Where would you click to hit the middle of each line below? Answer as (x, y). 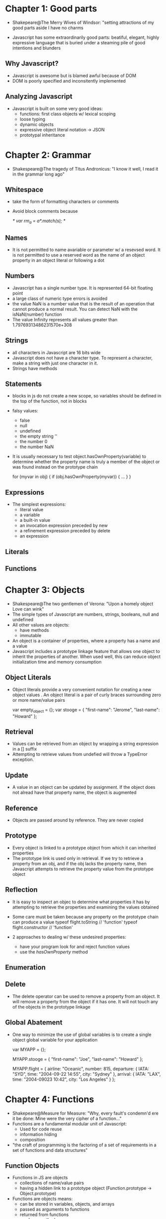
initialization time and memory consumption (57, 661)
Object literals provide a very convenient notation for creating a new (82, 689)
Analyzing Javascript (39, 97)
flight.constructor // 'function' (43, 927)
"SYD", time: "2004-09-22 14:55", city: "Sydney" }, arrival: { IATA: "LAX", (86, 1074)
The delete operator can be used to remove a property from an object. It (86, 996)
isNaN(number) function (37, 314)
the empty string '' (39, 436)
